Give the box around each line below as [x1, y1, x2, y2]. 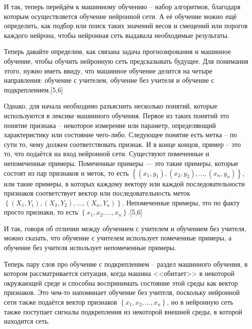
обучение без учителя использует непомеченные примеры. [4, 242, 177, 253]
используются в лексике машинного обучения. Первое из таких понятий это [4, 110, 229, 120]
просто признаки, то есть [4, 207, 78, 217]
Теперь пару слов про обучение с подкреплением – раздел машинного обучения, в [4, 258, 248, 269]
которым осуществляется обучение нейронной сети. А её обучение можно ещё [4, 11, 237, 21]
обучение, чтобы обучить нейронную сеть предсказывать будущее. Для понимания [4, 55, 249, 66]
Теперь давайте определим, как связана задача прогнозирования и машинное [4, 46, 231, 56]
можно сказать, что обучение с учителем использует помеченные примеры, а [4, 233, 232, 243]
